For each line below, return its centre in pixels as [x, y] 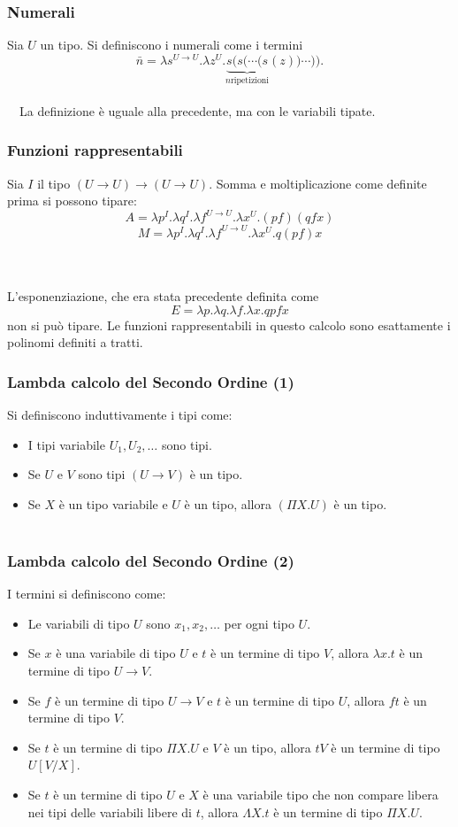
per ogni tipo [259, 623]
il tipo [54, 183]
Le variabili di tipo [79, 623]
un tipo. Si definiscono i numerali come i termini [172, 45]
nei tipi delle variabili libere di [110, 812]
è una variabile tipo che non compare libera [321, 795]
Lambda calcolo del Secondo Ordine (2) [151, 560]
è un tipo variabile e [113, 503]
